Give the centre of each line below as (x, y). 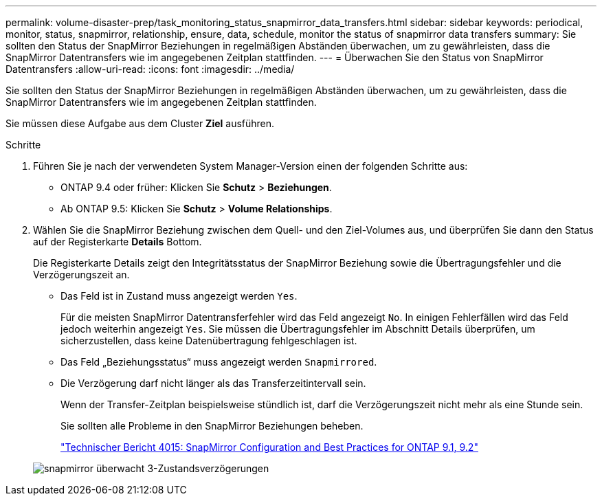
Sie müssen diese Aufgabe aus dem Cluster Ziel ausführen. (140, 123)
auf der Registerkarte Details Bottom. (118, 242)
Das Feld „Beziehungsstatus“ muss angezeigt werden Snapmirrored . (219, 362)
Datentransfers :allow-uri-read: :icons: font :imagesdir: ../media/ (150, 69)
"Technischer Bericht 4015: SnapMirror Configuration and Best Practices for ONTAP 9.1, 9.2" (269, 447)
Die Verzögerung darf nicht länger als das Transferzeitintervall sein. (213, 383)
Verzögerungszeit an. (81, 275)
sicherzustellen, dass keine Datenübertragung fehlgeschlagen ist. (209, 341)
